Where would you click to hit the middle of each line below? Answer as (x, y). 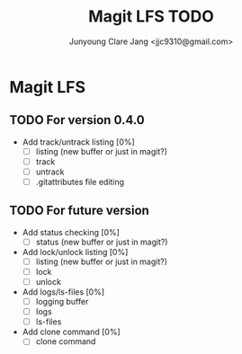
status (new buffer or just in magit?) (102, 242)
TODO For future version (80, 211)
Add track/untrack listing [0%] (78, 142)
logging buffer (62, 302)
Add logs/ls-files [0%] (63, 292)
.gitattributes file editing (80, 181)
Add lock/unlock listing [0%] (75, 252)
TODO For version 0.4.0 (77, 120)
